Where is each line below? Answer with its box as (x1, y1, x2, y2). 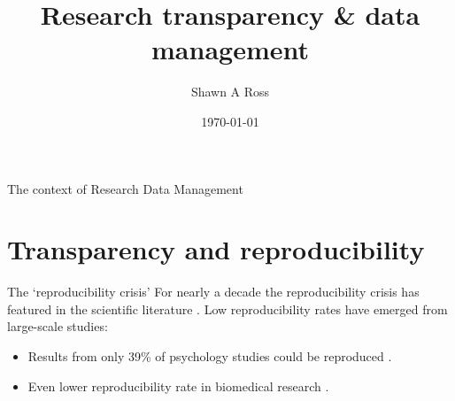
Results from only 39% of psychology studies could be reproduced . (27, 347, 392, 365)
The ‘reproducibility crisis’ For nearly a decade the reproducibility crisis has (7, 282, 420, 301)
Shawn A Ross (190, 82, 270, 101)
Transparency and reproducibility (7, 231, 425, 267)
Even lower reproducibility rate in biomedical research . (27, 376, 329, 395)
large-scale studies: (7, 317, 108, 335)
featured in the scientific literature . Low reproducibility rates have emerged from (7, 299, 448, 318)
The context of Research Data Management (7, 179, 243, 197)
